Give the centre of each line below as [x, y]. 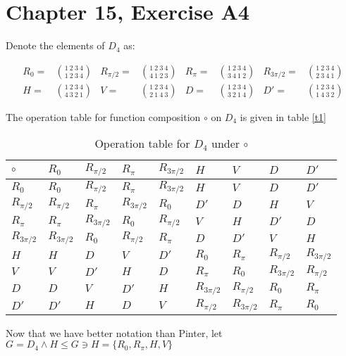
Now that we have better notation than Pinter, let [114, 332]
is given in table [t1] [283, 116]
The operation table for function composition [103, 116]
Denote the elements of [55, 45]
